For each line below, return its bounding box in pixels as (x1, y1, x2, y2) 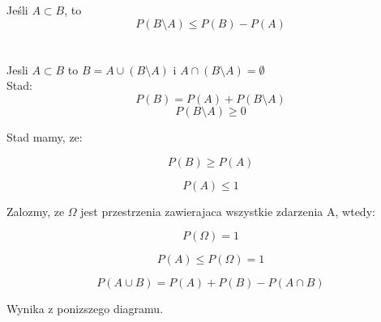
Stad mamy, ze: (6, 128, 83, 145)
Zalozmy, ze (6, 202, 65, 219)
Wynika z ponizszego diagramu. (6, 300, 164, 317)
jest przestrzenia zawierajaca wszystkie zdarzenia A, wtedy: (80, 202, 375, 219)
